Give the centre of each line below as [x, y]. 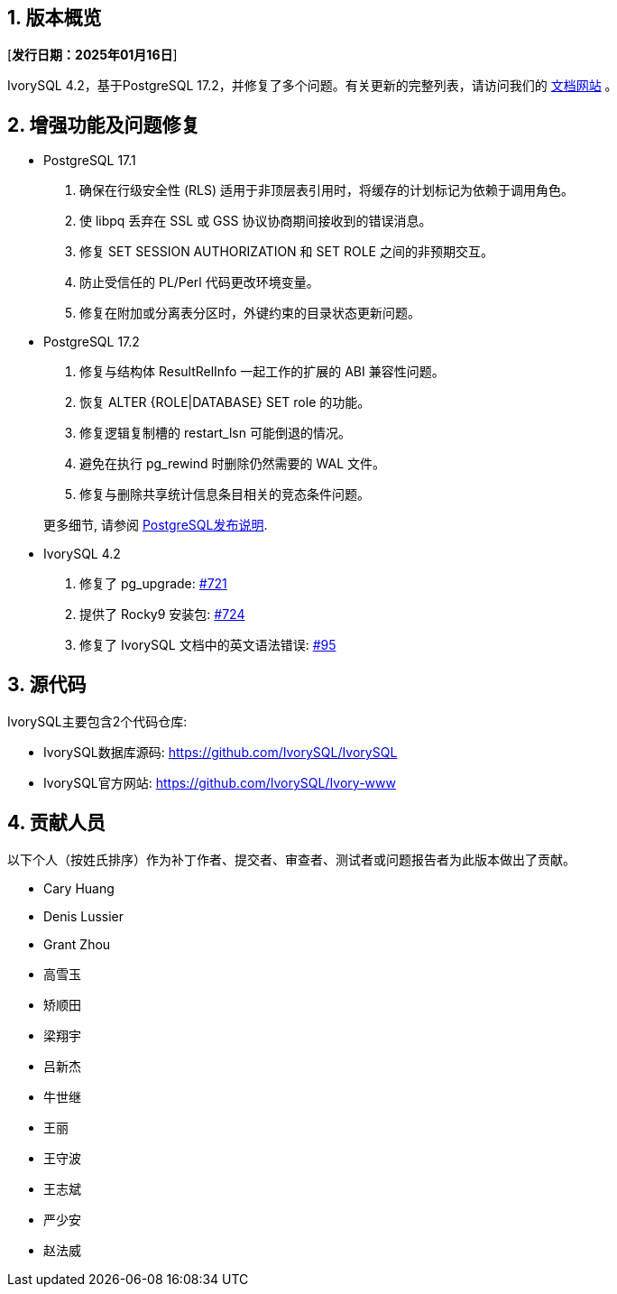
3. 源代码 [47, 684]
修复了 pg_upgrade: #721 [153, 584]
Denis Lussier [84, 916]
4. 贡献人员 [56, 822]
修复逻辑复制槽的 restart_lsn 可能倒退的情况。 [215, 433]
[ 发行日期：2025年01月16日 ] [92, 55]
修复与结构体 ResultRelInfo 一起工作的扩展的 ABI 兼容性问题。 [262, 372]
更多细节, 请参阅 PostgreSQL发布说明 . [156, 525]
